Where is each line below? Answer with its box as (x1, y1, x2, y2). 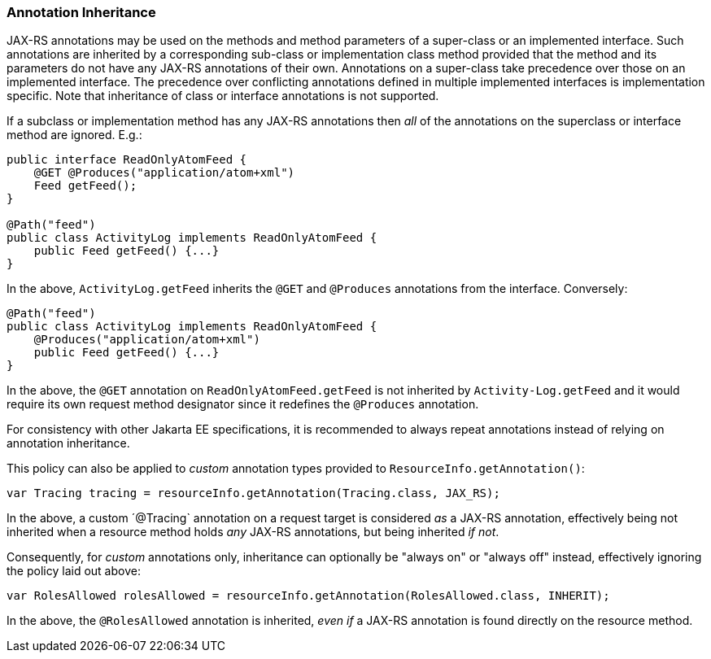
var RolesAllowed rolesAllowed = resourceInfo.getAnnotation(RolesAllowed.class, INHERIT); (7, 589, 610, 603)
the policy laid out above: (7, 564, 141, 578)
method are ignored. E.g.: (7, 128, 142, 142)
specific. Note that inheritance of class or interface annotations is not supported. (7, 89, 439, 103)
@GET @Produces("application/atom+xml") (33, 166, 295, 180)
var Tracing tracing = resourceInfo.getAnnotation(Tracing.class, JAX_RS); (7, 487, 500, 500)
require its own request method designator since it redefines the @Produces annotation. (7, 397, 479, 412)
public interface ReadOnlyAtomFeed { (7, 153, 247, 167)
